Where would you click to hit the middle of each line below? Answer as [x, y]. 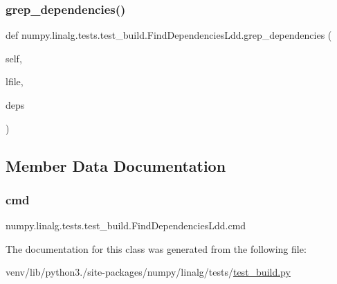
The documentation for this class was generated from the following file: [156, 248]
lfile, [15, 81]
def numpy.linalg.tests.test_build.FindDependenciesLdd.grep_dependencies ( [169, 35]
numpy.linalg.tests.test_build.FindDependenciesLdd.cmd [126, 225]
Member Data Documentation [116, 165]
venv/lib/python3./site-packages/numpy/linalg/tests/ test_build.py [148, 272]
